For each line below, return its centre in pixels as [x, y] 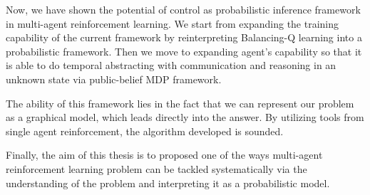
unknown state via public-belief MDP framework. [114, 79]
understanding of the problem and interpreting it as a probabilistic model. [168, 183]
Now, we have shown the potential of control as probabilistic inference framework [183, 9]
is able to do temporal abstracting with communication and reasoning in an [171, 65]
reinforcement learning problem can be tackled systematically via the [156, 168]
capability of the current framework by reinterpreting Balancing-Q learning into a [184, 37]
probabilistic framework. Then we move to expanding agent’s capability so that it [184, 51]
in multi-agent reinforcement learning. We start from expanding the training [173, 23]
